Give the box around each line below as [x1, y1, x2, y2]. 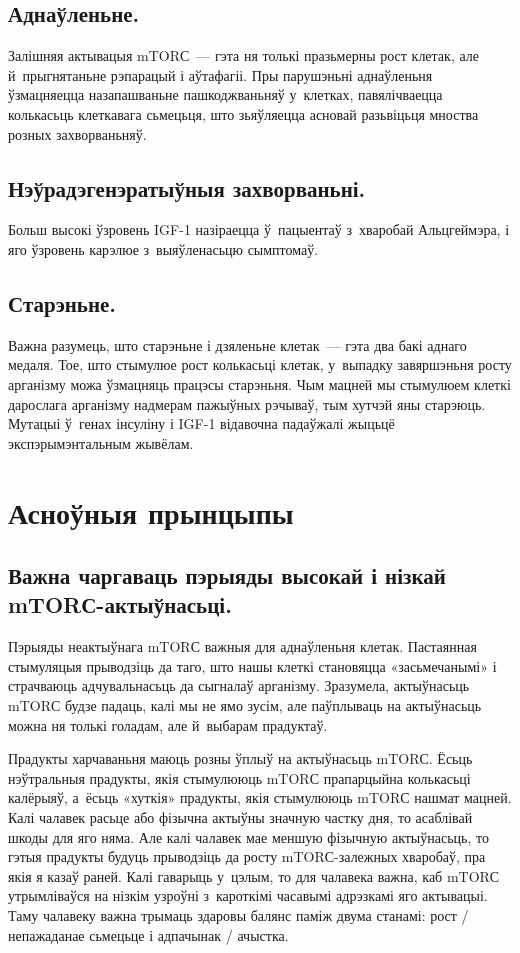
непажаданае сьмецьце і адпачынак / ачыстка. [8, 924, 289, 945]
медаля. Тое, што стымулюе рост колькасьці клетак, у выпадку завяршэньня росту [8, 354, 512, 375]
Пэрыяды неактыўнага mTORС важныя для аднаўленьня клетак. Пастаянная [8, 636, 477, 657]
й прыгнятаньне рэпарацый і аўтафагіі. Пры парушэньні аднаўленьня [8, 64, 433, 85]
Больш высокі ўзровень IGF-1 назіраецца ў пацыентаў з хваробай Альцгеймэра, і [8, 219, 510, 240]
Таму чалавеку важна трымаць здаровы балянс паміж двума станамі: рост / [8, 905, 469, 926]
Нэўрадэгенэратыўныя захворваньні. [8, 172, 366, 203]
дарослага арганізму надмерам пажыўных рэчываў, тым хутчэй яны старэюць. [8, 393, 486, 414]
